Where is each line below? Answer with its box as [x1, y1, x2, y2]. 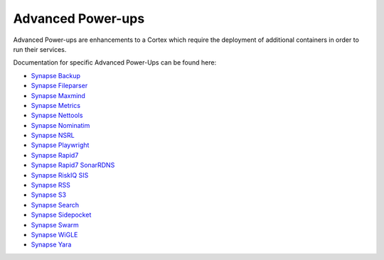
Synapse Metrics [31, 101, 81, 109]
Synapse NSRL [31, 131, 75, 140]
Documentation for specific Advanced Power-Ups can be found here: [13, 58, 217, 67]
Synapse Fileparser [31, 82, 88, 90]
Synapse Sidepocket [31, 210, 92, 220]
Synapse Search [31, 200, 80, 209]
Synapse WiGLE [31, 230, 78, 239]
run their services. [13, 45, 67, 53]
